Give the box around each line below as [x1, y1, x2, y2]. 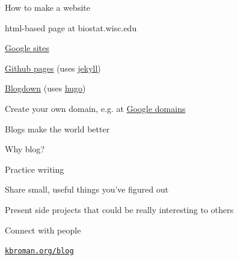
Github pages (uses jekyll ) [5, 61, 101, 74]
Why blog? [5, 143, 45, 155]
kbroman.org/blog [5, 247, 74, 256]
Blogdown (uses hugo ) [5, 82, 86, 94]
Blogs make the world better [5, 122, 110, 135]
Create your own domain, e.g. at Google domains [5, 102, 186, 114]
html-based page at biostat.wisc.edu [5, 21, 137, 34]
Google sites [5, 42, 49, 54]
